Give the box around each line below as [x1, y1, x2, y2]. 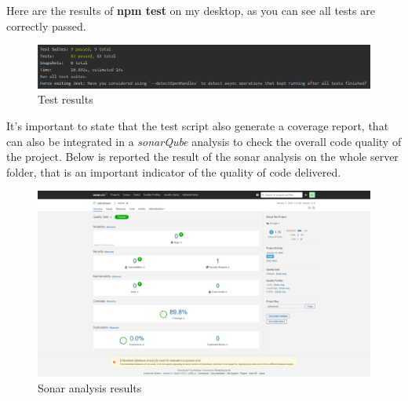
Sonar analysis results [38, 379, 142, 396]
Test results [38, 91, 93, 108]
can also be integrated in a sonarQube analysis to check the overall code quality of [6, 133, 402, 149]
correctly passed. [6, 17, 86, 34]
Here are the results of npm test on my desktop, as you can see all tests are [6, 2, 375, 18]
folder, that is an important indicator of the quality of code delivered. [6, 163, 341, 180]
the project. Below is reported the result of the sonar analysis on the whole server [6, 148, 399, 165]
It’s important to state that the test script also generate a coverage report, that [6, 117, 389, 133]
